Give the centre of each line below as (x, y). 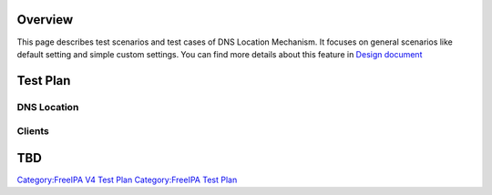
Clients (33, 131)
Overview (45, 20)
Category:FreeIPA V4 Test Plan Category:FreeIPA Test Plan (127, 180)
